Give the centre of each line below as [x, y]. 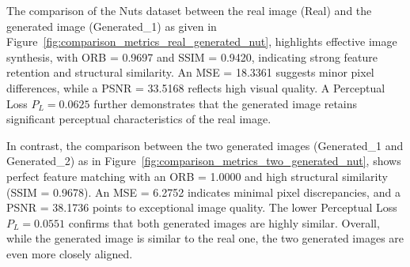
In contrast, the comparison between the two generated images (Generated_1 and [205, 145]
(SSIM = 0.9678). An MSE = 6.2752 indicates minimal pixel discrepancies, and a [203, 192]
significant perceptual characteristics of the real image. [139, 119]
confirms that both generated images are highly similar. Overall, [224, 222]
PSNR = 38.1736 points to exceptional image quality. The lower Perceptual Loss [202, 207]
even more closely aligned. [70, 253]
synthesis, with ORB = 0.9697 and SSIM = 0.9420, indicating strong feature [192, 56]
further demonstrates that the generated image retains [226, 103]
